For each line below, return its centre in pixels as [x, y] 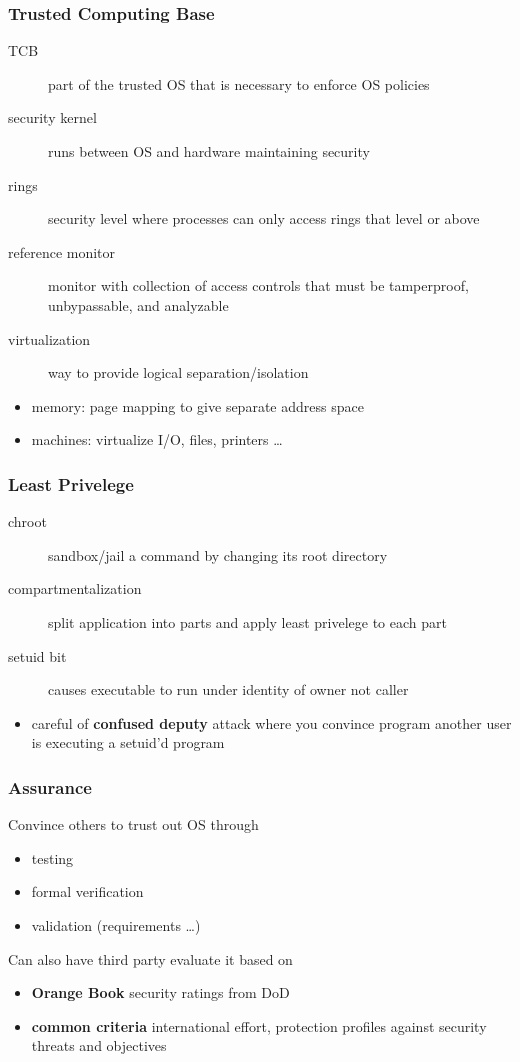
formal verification [87, 891]
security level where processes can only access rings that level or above [264, 218]
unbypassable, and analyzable [138, 304]
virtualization [49, 338]
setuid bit [37, 655]
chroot [27, 521]
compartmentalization [75, 588]
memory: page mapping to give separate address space [197, 405]
